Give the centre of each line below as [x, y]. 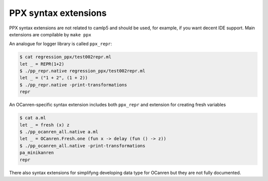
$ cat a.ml [33, 118]
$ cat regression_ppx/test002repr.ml [66, 57]
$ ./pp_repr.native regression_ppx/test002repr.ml [83, 71]
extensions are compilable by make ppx [50, 34]
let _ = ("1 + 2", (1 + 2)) [54, 78]
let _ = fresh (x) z [44, 125]
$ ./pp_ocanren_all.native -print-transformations [83, 146]
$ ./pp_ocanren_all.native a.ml [59, 132]
